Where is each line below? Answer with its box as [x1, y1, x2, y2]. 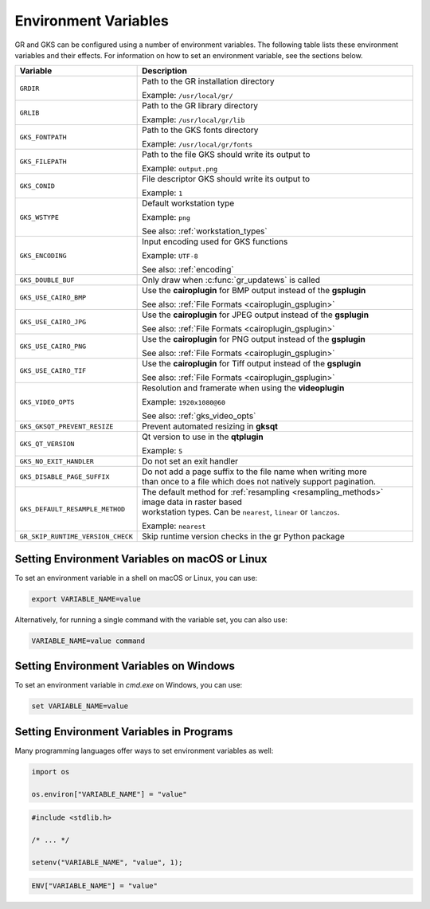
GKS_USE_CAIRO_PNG [19, 342, 87, 351]
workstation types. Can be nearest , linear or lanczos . [142, 507, 340, 518]
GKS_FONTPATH [19, 132, 67, 141]
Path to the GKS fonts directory [142, 124, 259, 135]
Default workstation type [142, 198, 235, 209]
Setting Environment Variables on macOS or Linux [14, 552, 268, 566]
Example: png [142, 212, 191, 223]
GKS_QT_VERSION [19, 439, 75, 448]
